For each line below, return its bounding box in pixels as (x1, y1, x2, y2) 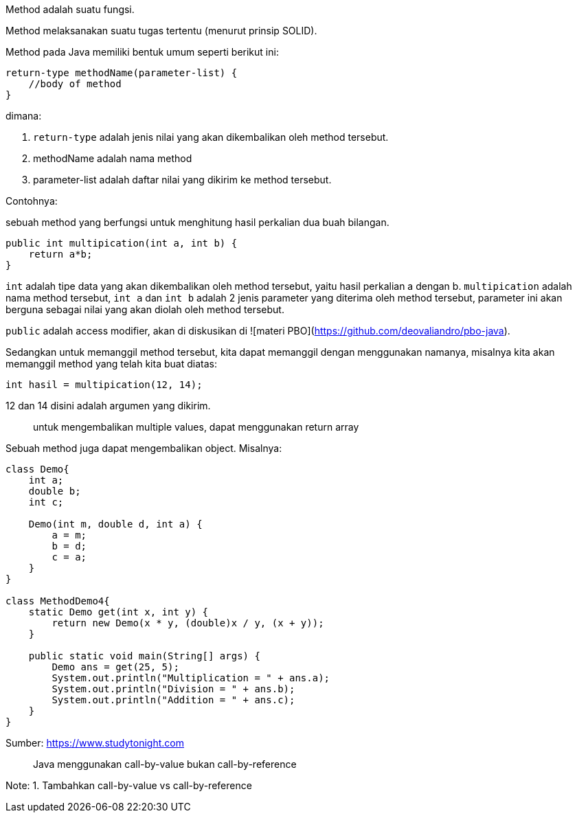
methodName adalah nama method (33, 152, 192, 164)
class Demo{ (5, 464, 69, 475)
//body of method (28, 78, 122, 89)
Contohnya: (5, 195, 58, 207)
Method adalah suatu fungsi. (5, 3, 135, 15)
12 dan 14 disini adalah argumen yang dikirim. (5, 400, 211, 411)
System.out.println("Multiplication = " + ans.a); (52, 672, 330, 683)
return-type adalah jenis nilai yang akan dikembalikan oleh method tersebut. (33, 131, 389, 143)
